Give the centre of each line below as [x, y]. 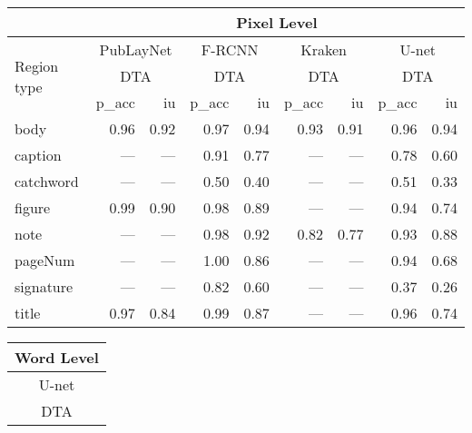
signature [44, 286]
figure [33, 207]
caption [38, 155]
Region [37, 65]
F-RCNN [230, 49]
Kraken [324, 49]
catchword [47, 181]
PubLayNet [136, 49]
